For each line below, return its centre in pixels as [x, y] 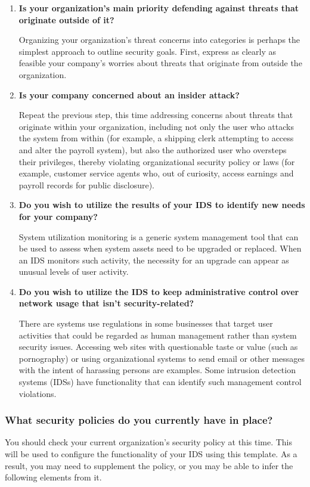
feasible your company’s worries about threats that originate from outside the [160, 63]
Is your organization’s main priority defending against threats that [159, 8]
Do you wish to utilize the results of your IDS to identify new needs [162, 205]
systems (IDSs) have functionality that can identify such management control [160, 382]
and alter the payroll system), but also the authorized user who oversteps [153, 149]
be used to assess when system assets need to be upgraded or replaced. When [160, 248]
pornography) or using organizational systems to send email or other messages [162, 358]
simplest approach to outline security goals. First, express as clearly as [147, 51]
